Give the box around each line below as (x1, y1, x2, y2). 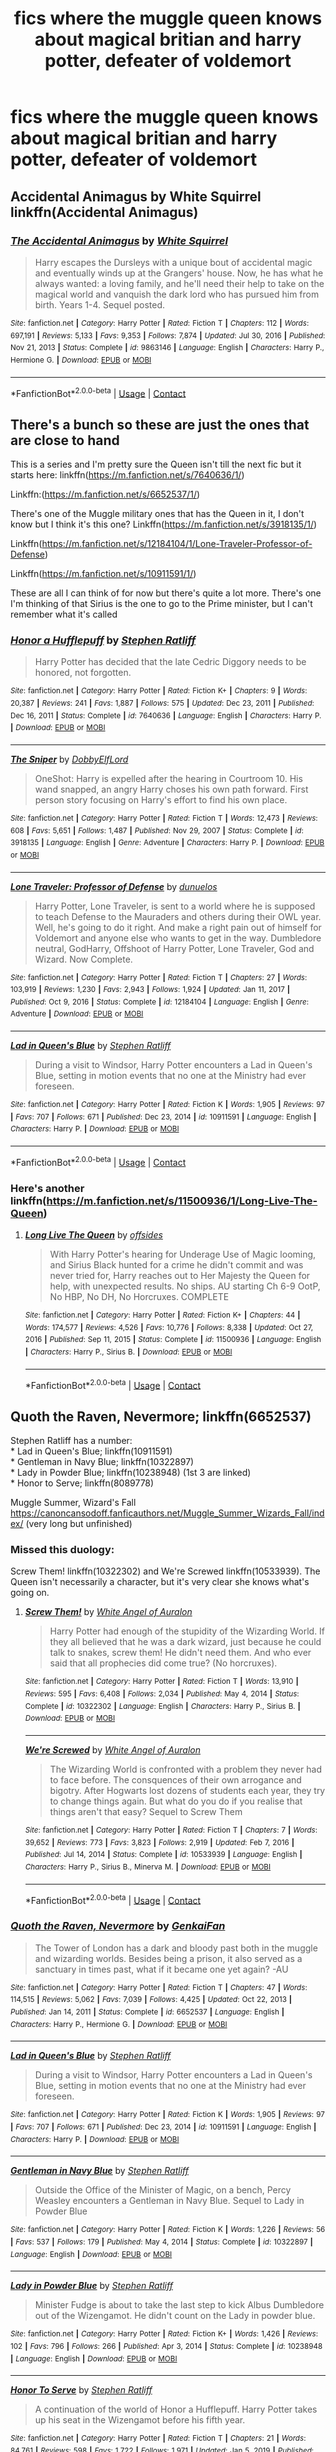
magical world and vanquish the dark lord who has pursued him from (34, 288, 320, 300)
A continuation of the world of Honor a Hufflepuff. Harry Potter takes (34, 2403, 318, 2416)
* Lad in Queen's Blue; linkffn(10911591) (10, 1445, 173, 1457)
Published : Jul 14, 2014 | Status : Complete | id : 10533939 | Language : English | (24, 1850, 303, 1860)
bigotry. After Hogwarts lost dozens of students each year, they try (49, 1785, 326, 1797)
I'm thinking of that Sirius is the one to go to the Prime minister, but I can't (10, 597, 313, 609)
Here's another (10, 1181, 85, 1195)
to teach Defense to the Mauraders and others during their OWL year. (34, 910, 322, 922)
